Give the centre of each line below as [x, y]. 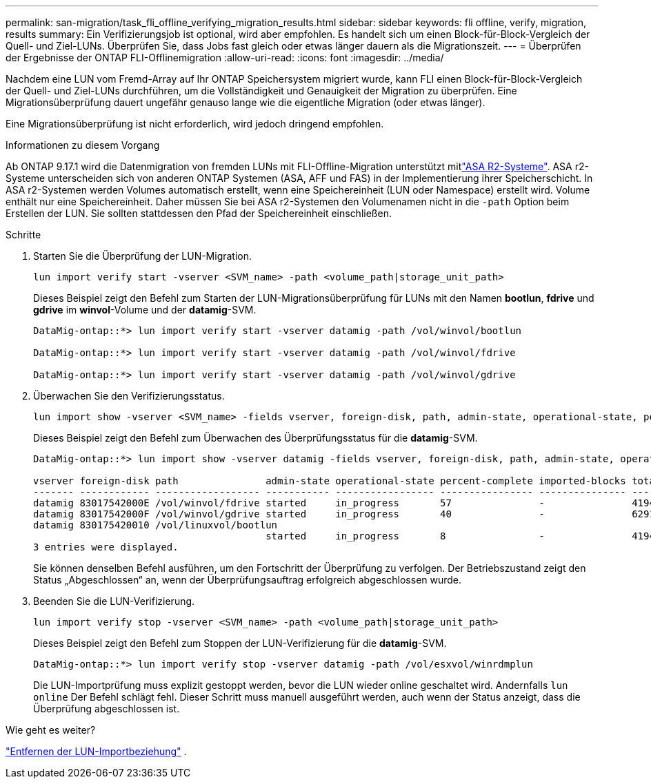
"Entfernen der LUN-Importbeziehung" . [96, 751]
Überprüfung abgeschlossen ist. [107, 709]
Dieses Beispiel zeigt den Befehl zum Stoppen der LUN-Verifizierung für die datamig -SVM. [240, 643]
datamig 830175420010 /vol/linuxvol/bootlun [156, 525]
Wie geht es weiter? [51, 730]
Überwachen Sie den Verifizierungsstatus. [129, 396]
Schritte [23, 235]
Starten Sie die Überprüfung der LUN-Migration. [143, 256]
